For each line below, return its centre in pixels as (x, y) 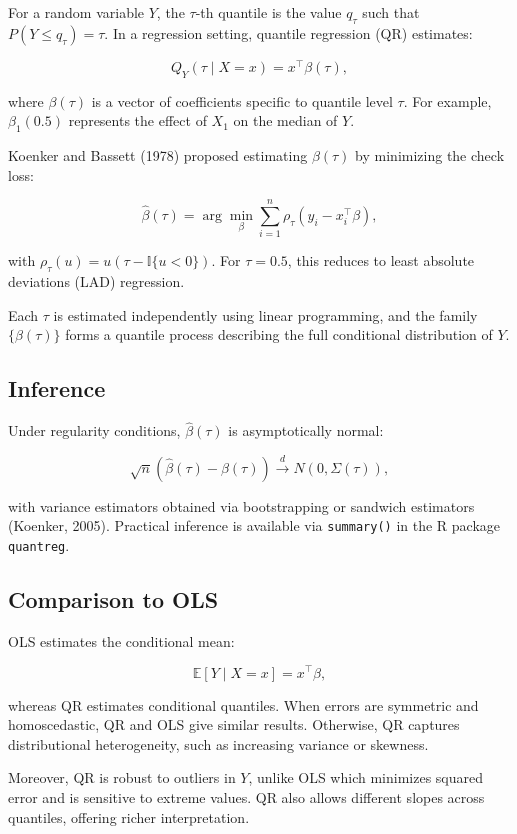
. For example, (447, 100)
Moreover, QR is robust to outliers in (122, 777)
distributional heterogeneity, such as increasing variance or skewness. (218, 743)
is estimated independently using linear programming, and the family (265, 314)
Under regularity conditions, (94, 430)
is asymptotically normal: (306, 430)
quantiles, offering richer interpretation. (129, 816)
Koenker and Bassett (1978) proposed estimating (158, 155)
